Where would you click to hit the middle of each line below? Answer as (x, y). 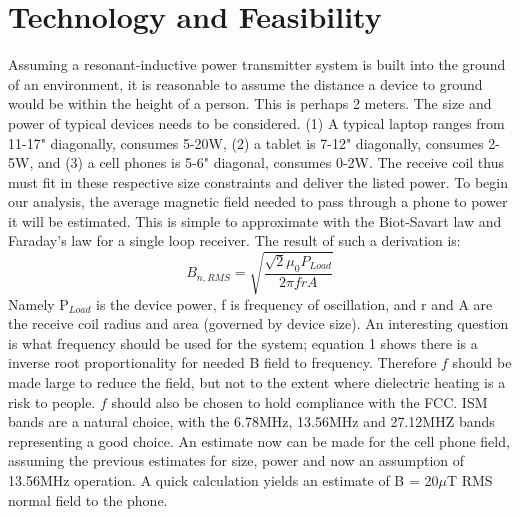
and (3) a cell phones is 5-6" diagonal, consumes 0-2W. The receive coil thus (270, 162)
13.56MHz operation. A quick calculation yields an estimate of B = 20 (223, 479)
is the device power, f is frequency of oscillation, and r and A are (294, 303)
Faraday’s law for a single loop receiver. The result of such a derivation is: (234, 240)
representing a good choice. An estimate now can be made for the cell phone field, (259, 440)
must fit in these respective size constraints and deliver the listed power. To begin (258, 181)
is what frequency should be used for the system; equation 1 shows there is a (243, 342)
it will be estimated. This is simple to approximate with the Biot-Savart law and (255, 220)
